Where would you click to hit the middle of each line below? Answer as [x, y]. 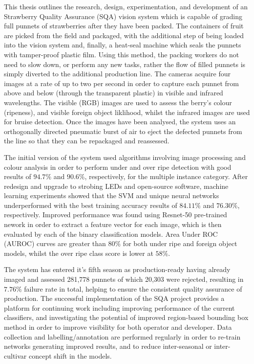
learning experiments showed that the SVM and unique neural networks [112, 195]
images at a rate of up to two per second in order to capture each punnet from [122, 83]
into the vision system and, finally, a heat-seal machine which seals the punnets [123, 45]
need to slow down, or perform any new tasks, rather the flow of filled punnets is [125, 64]
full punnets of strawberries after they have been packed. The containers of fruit [124, 26]
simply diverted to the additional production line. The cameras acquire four [117, 74]
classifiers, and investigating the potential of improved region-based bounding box [126, 317]
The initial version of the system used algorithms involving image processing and [125, 157]
